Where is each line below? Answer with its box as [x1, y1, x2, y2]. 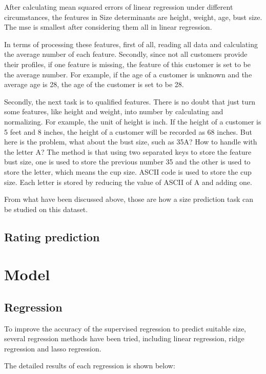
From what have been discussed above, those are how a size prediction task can [4, 194, 254, 204]
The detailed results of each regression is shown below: [4, 360, 175, 371]
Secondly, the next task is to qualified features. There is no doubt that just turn [4, 96, 256, 107]
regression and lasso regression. [4, 343, 101, 354]
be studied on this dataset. [4, 203, 88, 214]
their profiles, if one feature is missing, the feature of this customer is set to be [4, 58, 251, 69]
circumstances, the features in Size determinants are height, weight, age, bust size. [4, 11, 262, 22]
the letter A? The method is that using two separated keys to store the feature [4, 146, 252, 157]
